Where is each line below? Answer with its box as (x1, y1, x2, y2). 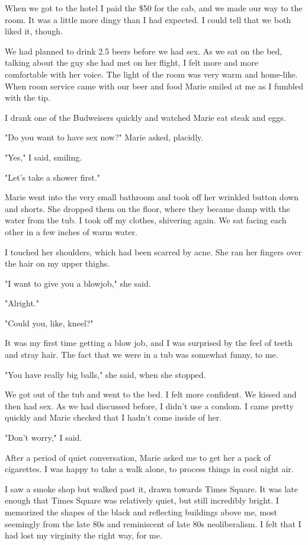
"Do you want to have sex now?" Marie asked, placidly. (5, 131, 204, 143)
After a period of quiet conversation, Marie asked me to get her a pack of (5, 451, 271, 463)
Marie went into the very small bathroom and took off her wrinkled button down (5, 191, 299, 203)
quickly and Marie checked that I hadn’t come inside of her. (5, 411, 222, 424)
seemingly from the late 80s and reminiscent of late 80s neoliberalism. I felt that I (5, 517, 301, 530)
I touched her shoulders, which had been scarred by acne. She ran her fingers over (5, 245, 302, 258)
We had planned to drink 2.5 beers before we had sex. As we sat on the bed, (5, 44, 283, 57)
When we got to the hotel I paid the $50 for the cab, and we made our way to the (5, 2, 303, 14)
